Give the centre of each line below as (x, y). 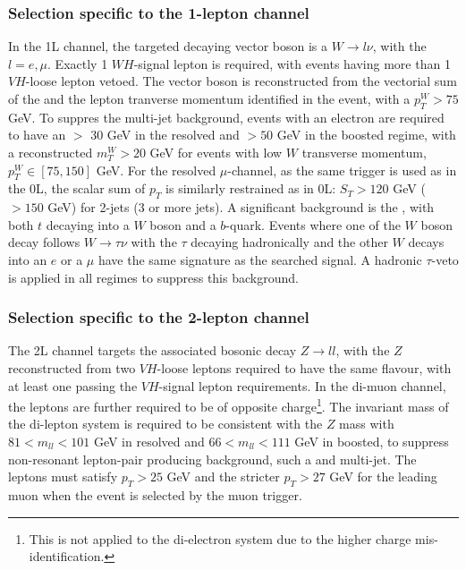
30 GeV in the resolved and (165, 135)
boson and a (183, 224)
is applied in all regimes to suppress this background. (153, 277)
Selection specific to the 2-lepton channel (159, 317)
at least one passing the (73, 385)
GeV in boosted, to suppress (372, 441)
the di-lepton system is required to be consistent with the (165, 424)
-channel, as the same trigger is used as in (342, 170)
